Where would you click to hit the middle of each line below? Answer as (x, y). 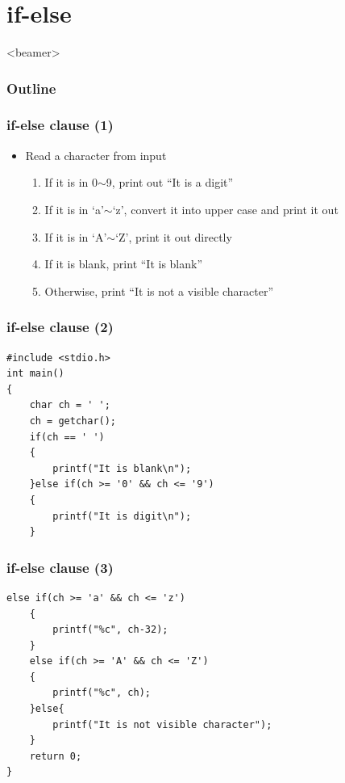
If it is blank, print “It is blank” (124, 264)
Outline (31, 88)
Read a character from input (96, 155)
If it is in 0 (71, 182)
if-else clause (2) (60, 327)
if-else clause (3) (60, 567)
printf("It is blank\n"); (122, 468)
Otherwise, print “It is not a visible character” (159, 290)
